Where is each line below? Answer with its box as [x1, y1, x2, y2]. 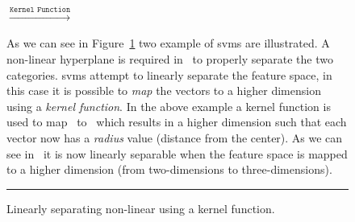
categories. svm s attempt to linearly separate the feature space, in [6, 66, 332, 83]
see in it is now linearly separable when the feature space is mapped [6, 145, 348, 162]
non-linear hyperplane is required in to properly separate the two [6, 50, 333, 67]
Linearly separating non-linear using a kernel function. [6, 199, 275, 216]
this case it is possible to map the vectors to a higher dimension [6, 82, 321, 99]
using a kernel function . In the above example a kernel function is [6, 97, 331, 114]
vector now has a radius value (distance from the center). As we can [6, 129, 343, 146]
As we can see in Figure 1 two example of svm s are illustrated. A [6, 35, 330, 51]
